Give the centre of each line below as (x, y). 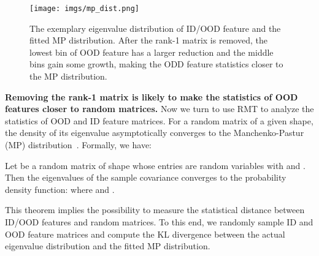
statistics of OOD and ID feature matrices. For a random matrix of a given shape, (159, 120)
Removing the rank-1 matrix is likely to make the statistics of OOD (152, 96)
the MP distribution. (68, 76)
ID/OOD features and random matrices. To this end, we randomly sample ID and (159, 221)
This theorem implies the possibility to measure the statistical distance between (155, 210)
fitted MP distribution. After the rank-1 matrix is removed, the (148, 40)
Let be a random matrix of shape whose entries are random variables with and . (155, 165)
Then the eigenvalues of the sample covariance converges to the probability (146, 177)
